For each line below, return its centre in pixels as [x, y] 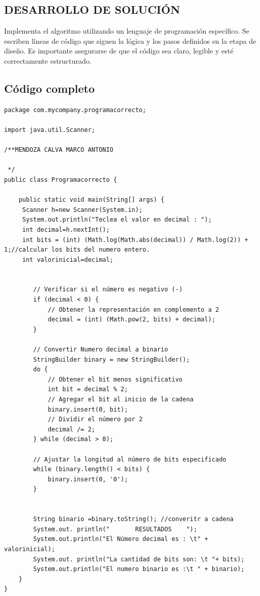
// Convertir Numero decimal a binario [101, 350]
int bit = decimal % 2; [88, 389]
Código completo [50, 88]
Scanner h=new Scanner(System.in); [82, 210]
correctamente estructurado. [48, 60]
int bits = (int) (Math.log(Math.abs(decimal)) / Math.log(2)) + [135, 240]
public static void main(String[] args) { [91, 200]
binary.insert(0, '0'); [88, 479]
